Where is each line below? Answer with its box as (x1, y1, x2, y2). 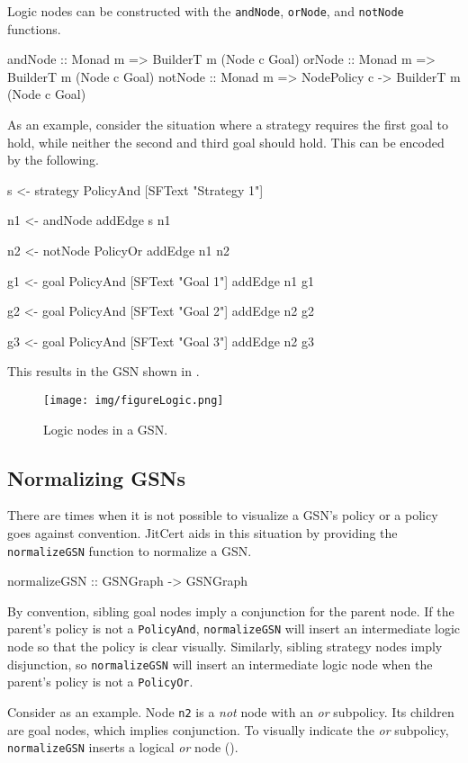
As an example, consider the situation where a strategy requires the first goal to (7, 115, 448, 134)
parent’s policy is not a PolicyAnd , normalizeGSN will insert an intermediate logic (7, 619, 461, 638)
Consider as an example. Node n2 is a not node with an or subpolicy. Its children (7, 703, 454, 722)
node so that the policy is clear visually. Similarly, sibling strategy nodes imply (7, 637, 443, 656)
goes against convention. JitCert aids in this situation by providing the (7, 524, 398, 543)
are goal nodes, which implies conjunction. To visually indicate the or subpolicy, (7, 720, 449, 739)
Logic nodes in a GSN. (43, 419, 168, 438)
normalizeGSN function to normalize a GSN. (7, 541, 252, 560)
